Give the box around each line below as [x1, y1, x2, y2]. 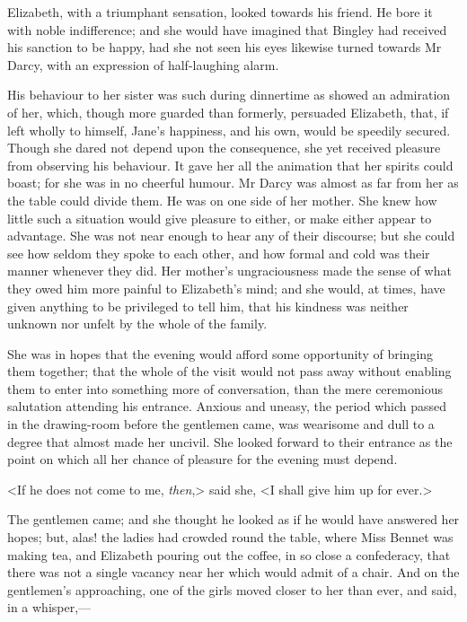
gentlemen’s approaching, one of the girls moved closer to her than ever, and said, [7, 580, 457, 599]
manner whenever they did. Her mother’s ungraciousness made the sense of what [7, 261, 452, 280]
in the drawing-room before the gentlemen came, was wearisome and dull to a [7, 415, 435, 434]
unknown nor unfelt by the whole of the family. [7, 314, 268, 333]
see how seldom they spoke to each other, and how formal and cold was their [7, 243, 430, 262]
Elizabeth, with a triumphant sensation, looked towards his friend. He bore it [7, 3, 433, 21]
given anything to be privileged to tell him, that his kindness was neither [7, 296, 409, 315]
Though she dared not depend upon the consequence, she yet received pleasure [7, 138, 441, 157]
